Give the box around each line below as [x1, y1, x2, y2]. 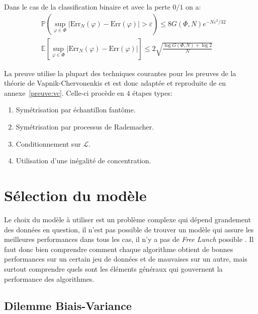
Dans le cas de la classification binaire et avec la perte [4, 2, 170, 12]
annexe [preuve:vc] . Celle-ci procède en [4, 87, 124, 98]
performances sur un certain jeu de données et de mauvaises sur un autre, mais [4, 254, 247, 264]
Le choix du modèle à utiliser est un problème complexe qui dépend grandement [4, 214, 251, 224]
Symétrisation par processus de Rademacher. [16, 121, 154, 132]
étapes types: [132, 87, 173, 98]
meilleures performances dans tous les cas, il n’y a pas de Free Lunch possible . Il [4, 234, 254, 244]
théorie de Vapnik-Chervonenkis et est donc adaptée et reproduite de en [4, 78, 226, 88]
